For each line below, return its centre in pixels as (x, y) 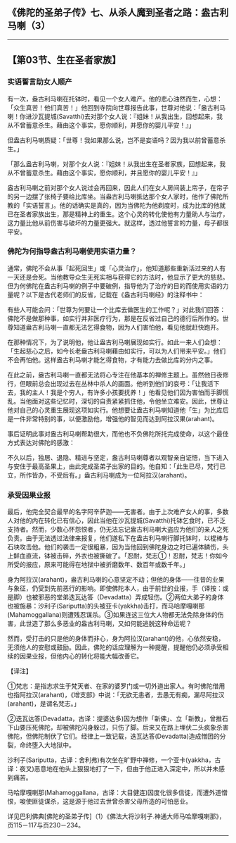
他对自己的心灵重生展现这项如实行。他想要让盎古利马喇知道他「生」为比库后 (118, 410)
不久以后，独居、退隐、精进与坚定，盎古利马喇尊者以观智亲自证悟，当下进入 (118, 457)
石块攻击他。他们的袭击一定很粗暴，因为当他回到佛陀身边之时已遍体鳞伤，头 (118, 547)
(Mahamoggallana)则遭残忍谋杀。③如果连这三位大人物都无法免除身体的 (112, 615)
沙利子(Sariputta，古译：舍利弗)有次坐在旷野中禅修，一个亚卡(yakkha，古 (114, 760)
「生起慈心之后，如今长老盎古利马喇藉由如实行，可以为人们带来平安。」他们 (117, 351)
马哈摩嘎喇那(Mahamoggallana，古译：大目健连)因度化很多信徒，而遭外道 (114, 793)
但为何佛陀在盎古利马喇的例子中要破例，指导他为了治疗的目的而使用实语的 (115, 286)
